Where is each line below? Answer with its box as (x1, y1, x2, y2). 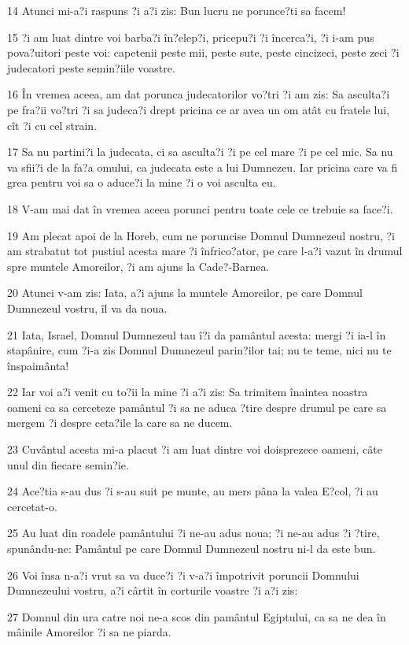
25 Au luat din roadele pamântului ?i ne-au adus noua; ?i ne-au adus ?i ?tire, (7, 525, 380, 541)
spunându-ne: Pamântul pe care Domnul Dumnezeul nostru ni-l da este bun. (7, 540, 376, 557)
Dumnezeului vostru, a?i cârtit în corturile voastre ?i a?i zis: (7, 582, 298, 599)
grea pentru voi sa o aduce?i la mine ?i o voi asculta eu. (7, 174, 276, 191)
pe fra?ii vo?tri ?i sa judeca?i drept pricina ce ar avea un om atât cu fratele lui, (7, 101, 390, 117)
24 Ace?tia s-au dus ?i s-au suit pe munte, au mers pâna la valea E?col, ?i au (7, 483, 378, 499)
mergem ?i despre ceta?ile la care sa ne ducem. (7, 414, 233, 431)
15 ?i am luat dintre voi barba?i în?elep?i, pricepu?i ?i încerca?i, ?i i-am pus (7, 28, 374, 45)
